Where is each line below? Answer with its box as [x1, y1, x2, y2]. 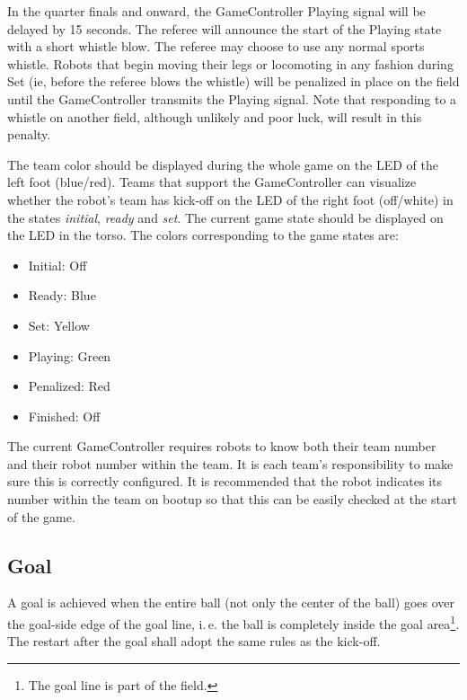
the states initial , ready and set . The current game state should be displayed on [7, 208, 444, 226]
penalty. [7, 125, 51, 144]
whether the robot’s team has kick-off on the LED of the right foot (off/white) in [7, 190, 454, 208]
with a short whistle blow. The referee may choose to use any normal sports [7, 37, 425, 56]
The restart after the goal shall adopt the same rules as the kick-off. [7, 632, 381, 651]
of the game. [7, 507, 75, 526]
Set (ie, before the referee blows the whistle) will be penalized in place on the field [7, 72, 460, 91]
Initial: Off [28, 255, 87, 274]
